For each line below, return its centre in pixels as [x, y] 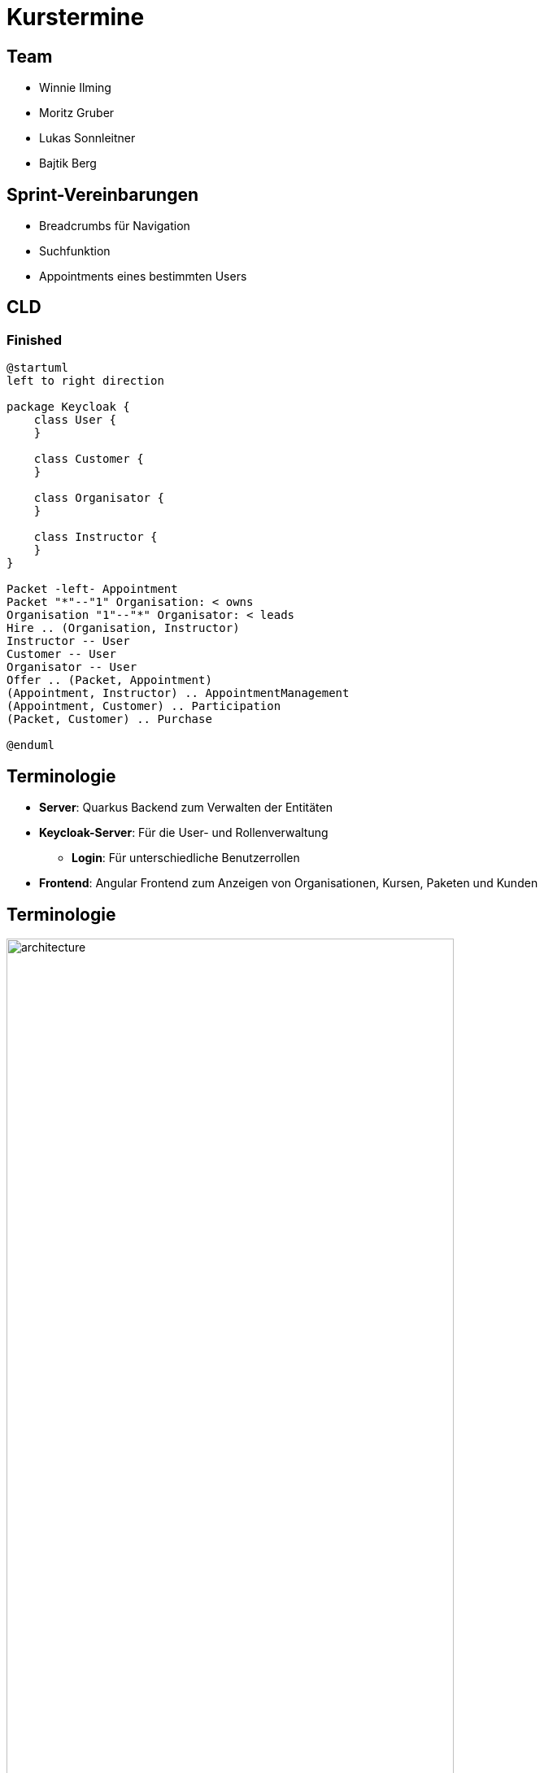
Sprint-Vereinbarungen [103, 194]
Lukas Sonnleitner [87, 138]
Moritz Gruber [77, 113]
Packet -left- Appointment [92, 589]
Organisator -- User [72, 667]
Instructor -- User [68, 641]
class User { [75, 420]
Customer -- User [61, 654]
